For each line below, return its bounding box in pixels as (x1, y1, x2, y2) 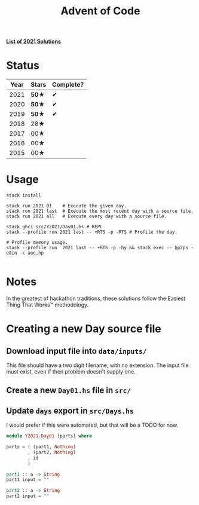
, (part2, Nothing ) (27, 449, 76, 455)
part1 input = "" (6, 477, 50, 483)
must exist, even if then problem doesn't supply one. (6, 368, 136, 375)
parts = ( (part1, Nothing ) (6, 444, 76, 450)
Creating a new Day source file (6, 322, 161, 336)
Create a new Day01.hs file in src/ (6, 385, 131, 396)
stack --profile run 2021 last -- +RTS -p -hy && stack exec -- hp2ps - (6, 245, 194, 251)
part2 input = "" (6, 493, 50, 500)
